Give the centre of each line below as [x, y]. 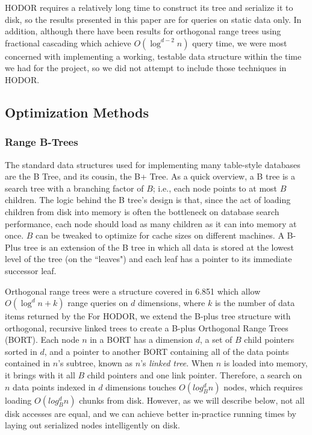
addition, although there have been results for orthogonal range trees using [143, 31]
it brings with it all [40, 375]
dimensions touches [141, 386]
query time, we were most [240, 42]
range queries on [98, 303]
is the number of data [255, 303]
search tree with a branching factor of [74, 188]
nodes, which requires [263, 386]
